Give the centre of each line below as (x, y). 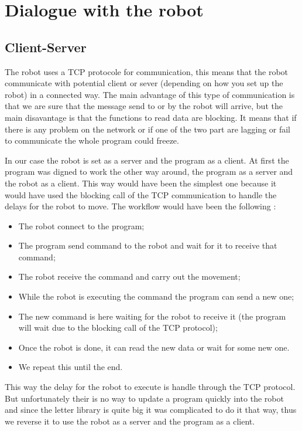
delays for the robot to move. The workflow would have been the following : (140, 206)
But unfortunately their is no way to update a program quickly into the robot (144, 398)
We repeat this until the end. (71, 367)
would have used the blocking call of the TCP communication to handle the (141, 194)
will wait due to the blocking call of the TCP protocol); (118, 328)
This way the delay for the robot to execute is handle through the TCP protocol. (150, 387)
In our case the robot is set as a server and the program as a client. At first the (147, 160)
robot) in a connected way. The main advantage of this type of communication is (150, 94)
